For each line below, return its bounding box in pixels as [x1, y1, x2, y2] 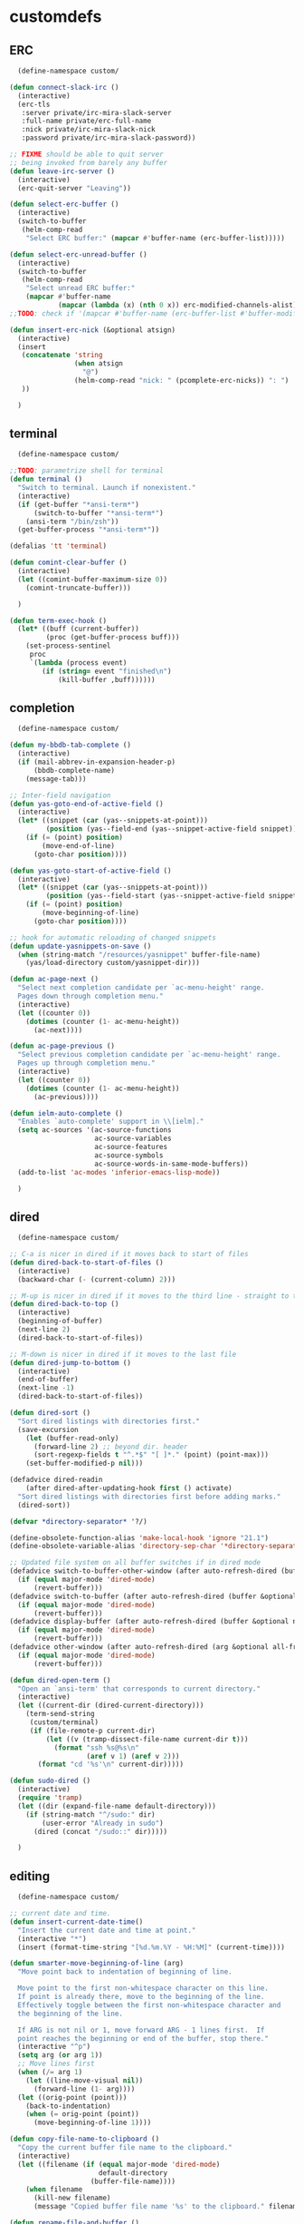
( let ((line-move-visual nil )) [25, 2075, 144, 2085]
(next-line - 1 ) [17, 1383, 75, 1393]
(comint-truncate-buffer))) [25, 583, 131, 592]
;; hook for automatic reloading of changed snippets [9, 932, 217, 942]
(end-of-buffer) [17, 1375, 79, 1384]
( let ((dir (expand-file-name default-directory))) [17, 1801, 217, 1810]
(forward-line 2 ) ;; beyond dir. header [33, 1442, 188, 1451]
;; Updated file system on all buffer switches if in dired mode [9, 1558, 261, 1567]
